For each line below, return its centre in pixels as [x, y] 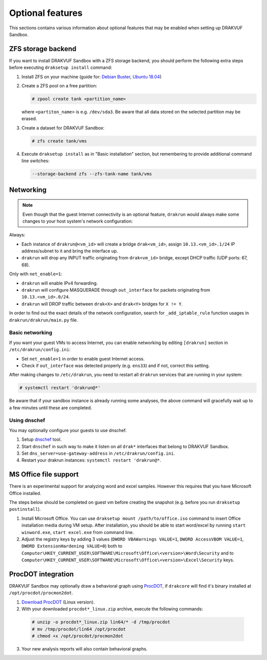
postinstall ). [25, 509]
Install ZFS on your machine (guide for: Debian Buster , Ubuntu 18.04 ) [91, 76]
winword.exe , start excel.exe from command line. [78, 532]
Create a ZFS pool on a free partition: [59, 86]
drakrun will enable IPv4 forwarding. [60, 283]
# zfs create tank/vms [59, 141]
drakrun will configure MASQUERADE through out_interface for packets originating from [116, 290]
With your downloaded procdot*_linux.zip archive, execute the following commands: [112, 609]
